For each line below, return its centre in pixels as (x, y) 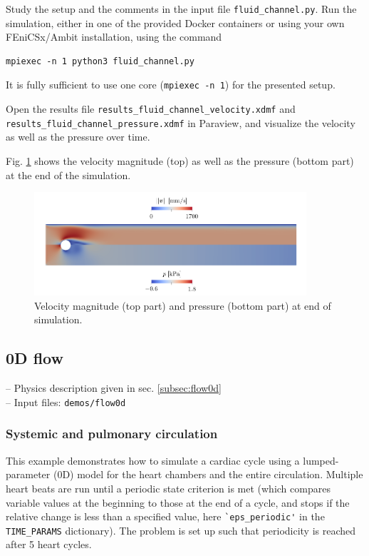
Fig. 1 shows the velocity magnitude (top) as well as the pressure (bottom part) (180, 161)
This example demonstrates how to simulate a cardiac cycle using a (153, 460)
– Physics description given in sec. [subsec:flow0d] (114, 388)
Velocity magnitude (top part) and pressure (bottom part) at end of (183, 305)
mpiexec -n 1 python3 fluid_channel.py (100, 61)
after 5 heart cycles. (49, 544)
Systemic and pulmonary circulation (112, 434)
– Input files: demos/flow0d (66, 401)
